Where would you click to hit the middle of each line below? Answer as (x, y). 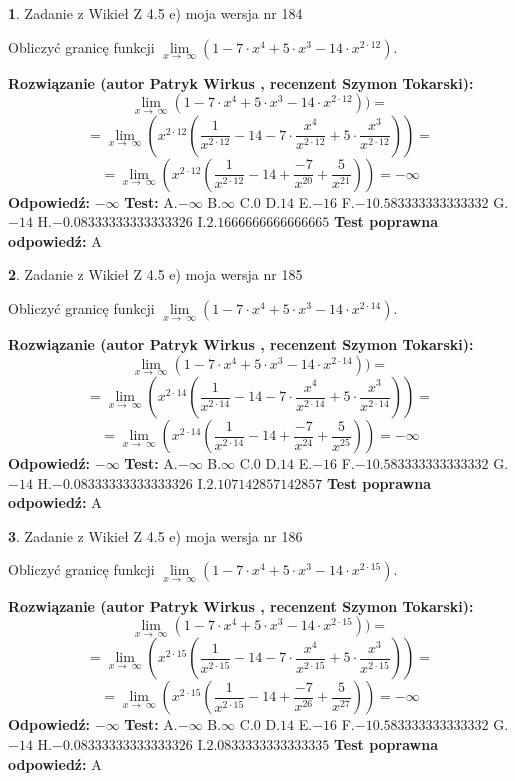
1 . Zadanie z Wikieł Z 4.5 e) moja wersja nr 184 (155, 13)
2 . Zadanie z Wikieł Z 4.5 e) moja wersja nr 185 (155, 274)
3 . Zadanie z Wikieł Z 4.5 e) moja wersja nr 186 (155, 535)
